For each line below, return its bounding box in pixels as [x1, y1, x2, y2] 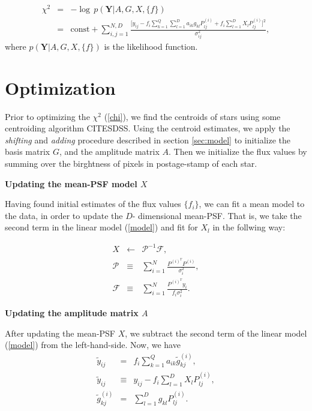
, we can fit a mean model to [199, 197, 305, 210]
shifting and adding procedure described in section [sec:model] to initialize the [5, 133, 291, 146]
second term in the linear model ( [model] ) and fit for [5, 221, 198, 233]
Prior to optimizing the [5, 110, 90, 122]
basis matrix [5, 145, 50, 158]
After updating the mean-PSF [5, 326, 116, 339]
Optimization [5, 75, 116, 100]
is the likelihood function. [104, 40, 198, 52]
